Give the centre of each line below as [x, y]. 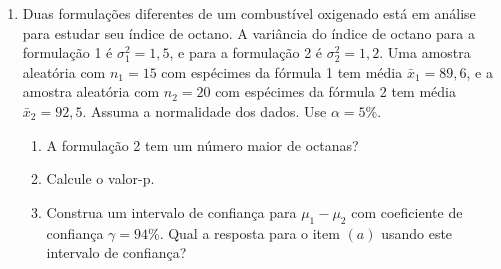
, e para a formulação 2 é [246, 52]
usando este [417, 232]
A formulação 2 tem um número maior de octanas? [202, 144]
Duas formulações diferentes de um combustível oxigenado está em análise [249, 13]
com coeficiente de [407, 211]
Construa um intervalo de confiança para [171, 211]
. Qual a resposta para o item [249, 232]
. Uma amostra [425, 52]
